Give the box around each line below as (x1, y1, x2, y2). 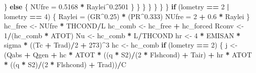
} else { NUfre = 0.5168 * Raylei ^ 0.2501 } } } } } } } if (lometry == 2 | (4, 1, 229, 11)
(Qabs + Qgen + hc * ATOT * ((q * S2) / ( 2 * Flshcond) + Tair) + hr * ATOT (4, 49, 252, 59)
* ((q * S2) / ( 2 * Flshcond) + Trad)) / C (4, 59, 127, 69)
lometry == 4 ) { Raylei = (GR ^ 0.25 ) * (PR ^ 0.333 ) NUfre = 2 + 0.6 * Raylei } (4, 11, 250, 21)
